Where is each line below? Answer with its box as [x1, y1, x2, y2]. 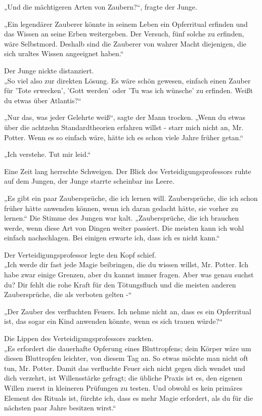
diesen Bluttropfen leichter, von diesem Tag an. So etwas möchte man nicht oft [4, 353, 249, 363]
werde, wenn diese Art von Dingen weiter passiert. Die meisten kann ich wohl [4, 222, 244, 233]
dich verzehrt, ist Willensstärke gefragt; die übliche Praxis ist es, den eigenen [4, 372, 243, 383]
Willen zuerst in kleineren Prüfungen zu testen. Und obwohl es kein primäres [4, 383, 243, 393]
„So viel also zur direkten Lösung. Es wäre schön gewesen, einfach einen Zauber [4, 75, 251, 86]
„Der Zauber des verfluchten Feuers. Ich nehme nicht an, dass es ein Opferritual [4, 306, 251, 316]
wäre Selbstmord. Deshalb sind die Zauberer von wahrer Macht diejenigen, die [4, 38, 247, 49]
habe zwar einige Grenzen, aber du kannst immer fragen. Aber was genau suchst [4, 269, 254, 280]
